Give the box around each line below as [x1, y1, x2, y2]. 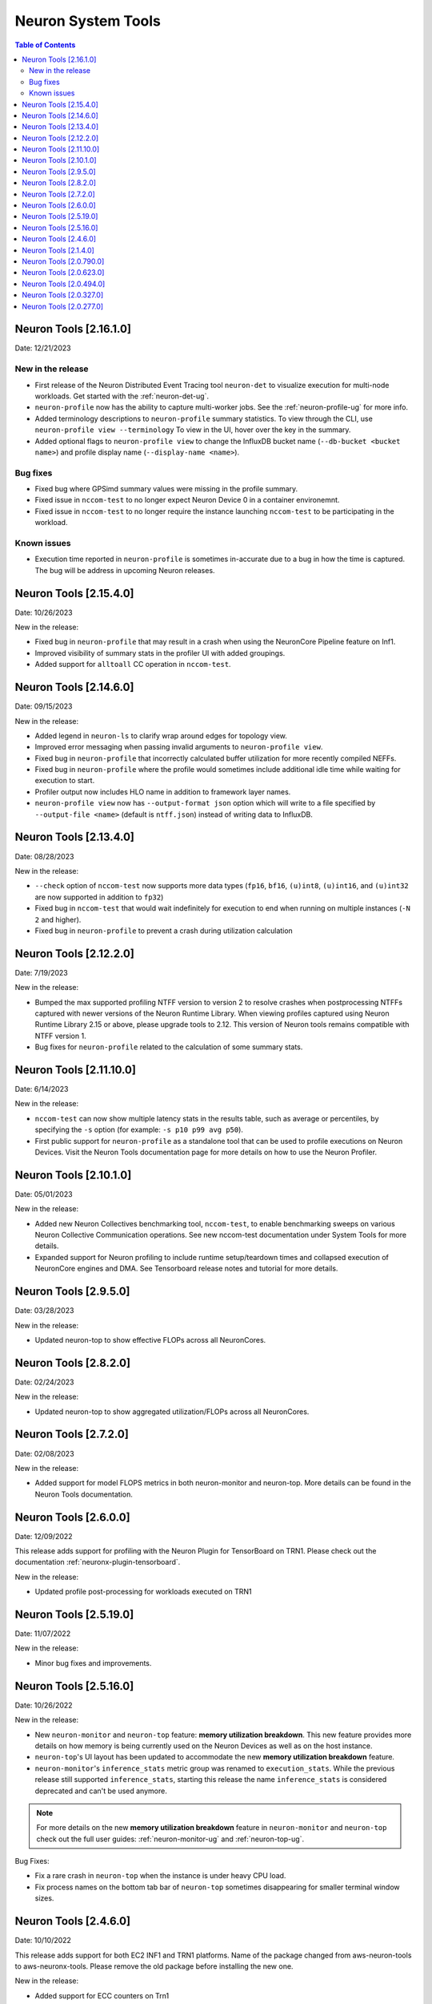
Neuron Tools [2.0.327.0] [22, 290, 104, 300]
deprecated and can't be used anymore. [34, 1786, 167, 1796]
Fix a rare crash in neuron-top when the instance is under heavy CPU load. [34, 1871, 286, 1881]
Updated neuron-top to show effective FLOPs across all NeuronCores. [34, 1335, 266, 1344]
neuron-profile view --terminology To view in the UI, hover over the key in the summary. [34, 425, 351, 434]
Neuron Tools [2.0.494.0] [22, 279, 106, 289]
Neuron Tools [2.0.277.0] [22, 301, 104, 311]
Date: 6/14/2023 [14, 1085, 69, 1094]
